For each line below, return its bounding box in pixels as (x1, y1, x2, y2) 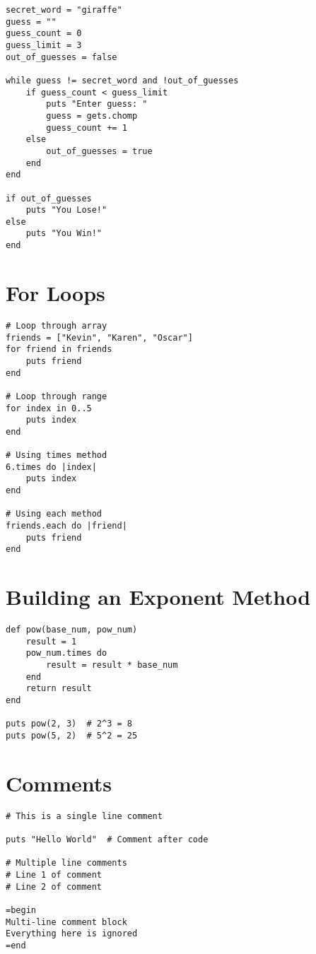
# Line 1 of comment (6, 870, 103, 881)
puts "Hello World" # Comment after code (6, 835, 209, 845)
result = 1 (25, 636, 77, 647)
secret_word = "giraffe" (6, 5, 122, 15)
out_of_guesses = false (6, 52, 117, 62)
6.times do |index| (6, 461, 97, 472)
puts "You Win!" (25, 228, 103, 239)
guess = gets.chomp (46, 110, 138, 121)
